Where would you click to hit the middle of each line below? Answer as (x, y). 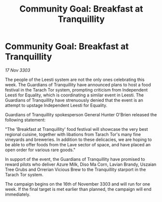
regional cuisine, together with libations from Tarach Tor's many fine (73, 134)
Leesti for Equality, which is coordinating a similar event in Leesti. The (74, 95)
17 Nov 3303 (18, 70)
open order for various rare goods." (40, 150)
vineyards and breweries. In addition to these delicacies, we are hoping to (79, 140)
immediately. (18, 194)
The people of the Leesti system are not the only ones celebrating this (75, 79)
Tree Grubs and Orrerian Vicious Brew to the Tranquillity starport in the (75, 169)
